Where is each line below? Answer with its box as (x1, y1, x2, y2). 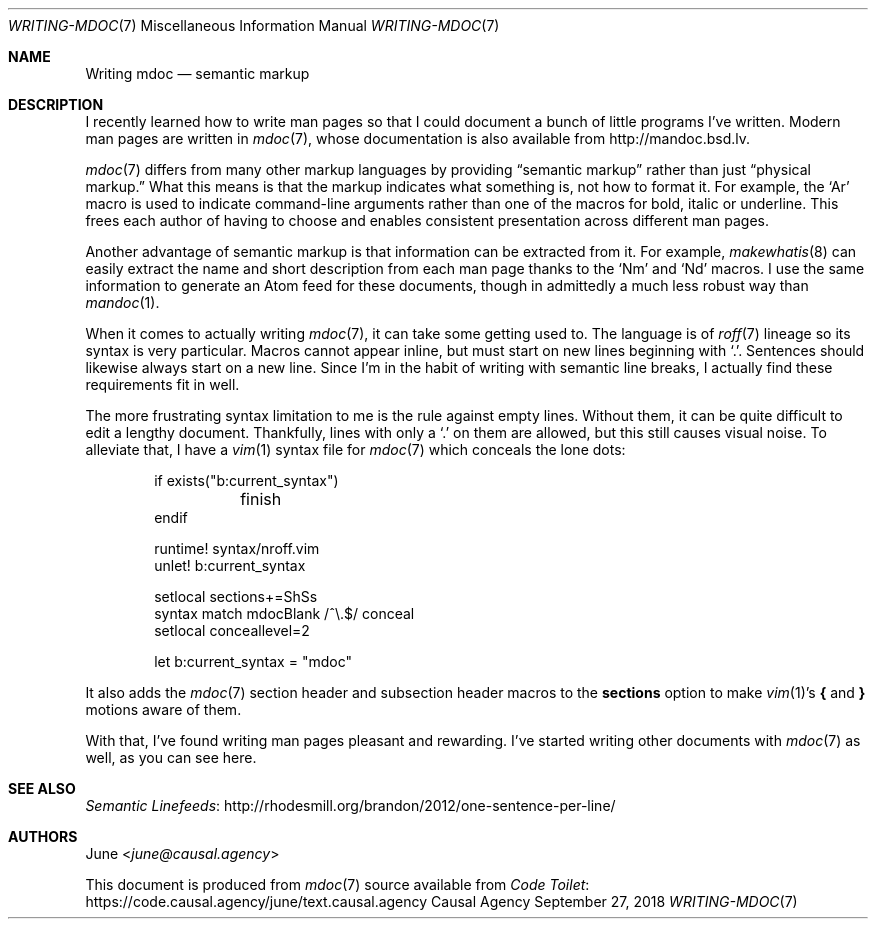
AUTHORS (8, 828, 78, 845)
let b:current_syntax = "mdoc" (154, 653, 352, 670)
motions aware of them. (85, 701, 242, 718)
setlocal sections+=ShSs (154, 588, 318, 605)
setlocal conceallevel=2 (154, 622, 310, 639)
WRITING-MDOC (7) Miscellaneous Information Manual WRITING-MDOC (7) (8, 17, 500, 34)
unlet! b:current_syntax (154, 557, 306, 574)
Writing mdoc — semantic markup (85, 65, 310, 82)
